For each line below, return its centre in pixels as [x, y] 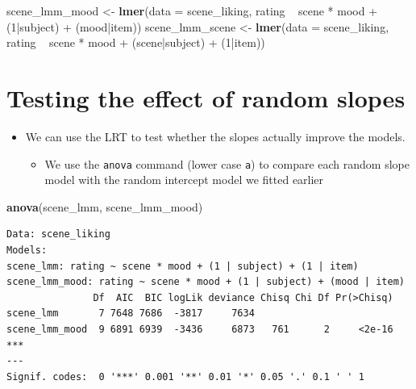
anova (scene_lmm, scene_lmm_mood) [105, 206]
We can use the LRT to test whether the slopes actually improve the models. [215, 136]
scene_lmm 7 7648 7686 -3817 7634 [131, 314]
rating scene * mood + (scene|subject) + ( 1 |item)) [136, 42]
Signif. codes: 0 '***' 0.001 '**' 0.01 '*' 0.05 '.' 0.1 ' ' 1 [185, 376]
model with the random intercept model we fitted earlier [184, 180]
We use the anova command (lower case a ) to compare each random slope [227, 163]
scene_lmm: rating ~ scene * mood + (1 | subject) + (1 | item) [183, 266]
